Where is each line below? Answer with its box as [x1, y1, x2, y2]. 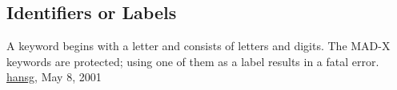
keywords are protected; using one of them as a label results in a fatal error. [6, 53, 379, 69]
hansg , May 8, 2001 [6, 68, 102, 85]
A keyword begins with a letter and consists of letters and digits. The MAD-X [6, 37, 391, 54]
